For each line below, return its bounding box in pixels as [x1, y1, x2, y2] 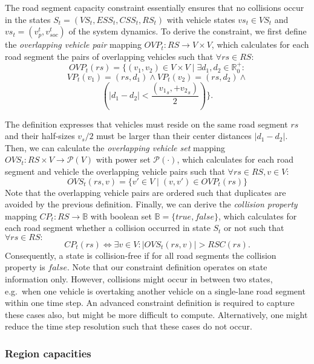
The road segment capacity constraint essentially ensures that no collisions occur [5, 1, 304, 13]
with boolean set [90, 209, 152, 222]
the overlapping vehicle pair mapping [5, 38, 142, 51]
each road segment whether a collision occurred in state [5, 221, 211, 234]
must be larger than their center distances [96, 129, 252, 142]
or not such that [224, 221, 284, 234]
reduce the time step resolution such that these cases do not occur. [5, 320, 252, 333]
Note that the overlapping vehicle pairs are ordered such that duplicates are [5, 186, 286, 198]
